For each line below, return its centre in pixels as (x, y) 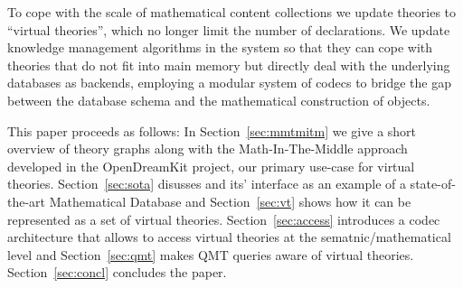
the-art (27, 201)
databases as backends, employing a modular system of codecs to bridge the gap (229, 83)
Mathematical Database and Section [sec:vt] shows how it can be (230, 201)
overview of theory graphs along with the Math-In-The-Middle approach (208, 149)
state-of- (433, 184)
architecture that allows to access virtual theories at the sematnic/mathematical (229, 237)
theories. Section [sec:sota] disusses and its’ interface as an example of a (207, 184)
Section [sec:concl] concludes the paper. (117, 272)
